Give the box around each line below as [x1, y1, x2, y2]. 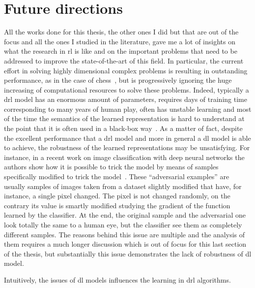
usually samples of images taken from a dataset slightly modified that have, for [4, 181, 242, 191]
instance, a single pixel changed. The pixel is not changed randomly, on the [4, 191, 230, 201]
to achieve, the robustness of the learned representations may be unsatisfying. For [4, 142, 250, 153]
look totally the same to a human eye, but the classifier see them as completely [4, 220, 242, 229]
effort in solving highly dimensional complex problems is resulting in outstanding [4, 65, 248, 75]
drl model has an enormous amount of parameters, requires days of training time [4, 94, 247, 104]
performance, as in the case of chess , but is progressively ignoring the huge [4, 75, 232, 85]
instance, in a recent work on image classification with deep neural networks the [4, 152, 245, 162]
